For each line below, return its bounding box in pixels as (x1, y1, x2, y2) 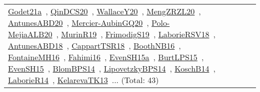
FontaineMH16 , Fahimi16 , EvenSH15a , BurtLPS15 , (8, 51, 204, 63)
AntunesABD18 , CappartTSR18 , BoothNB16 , (8, 40, 181, 51)
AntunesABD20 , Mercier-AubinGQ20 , (8, 17, 149, 28)
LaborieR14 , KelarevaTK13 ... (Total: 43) (8, 74, 159, 86)
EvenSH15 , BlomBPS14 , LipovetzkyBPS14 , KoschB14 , (8, 63, 215, 74)
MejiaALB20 (8, 28, 52, 40)
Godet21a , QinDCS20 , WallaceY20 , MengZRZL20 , (8, 5, 201, 17)
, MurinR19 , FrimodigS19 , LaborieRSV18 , (56, 28, 215, 40)
